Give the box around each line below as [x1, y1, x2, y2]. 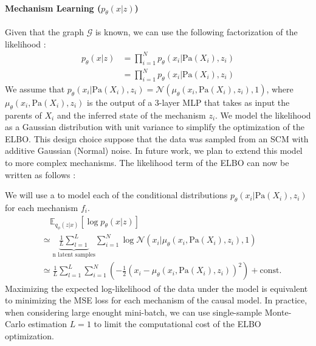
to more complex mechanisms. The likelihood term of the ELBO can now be [5, 156, 289, 169]
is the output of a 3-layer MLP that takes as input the [87, 95, 290, 108]
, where [266, 82, 294, 95]
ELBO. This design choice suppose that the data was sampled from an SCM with [5, 132, 309, 145]
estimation [28, 317, 67, 330]
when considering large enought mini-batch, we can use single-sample [5, 305, 263, 318]
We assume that [5, 82, 65, 95]
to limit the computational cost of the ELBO [94, 317, 261, 330]
